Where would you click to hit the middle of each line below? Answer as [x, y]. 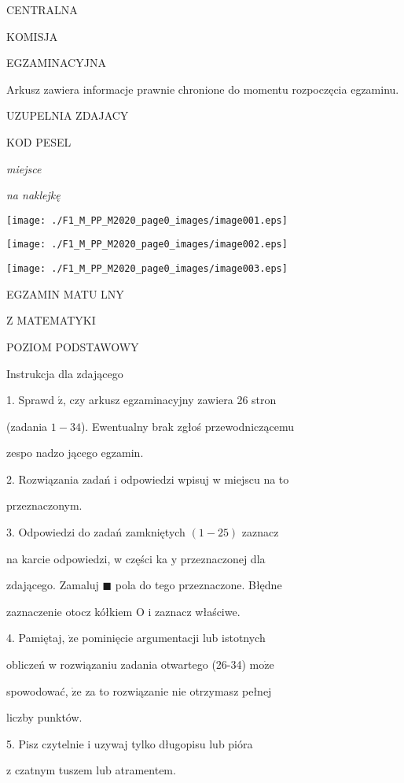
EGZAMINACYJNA [56, 63]
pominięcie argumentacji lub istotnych [174, 638]
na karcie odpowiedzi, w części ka [87, 558]
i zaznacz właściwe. [194, 611]
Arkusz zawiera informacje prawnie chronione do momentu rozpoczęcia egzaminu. [203, 89]
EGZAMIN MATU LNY [65, 293]
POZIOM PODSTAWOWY [73, 346]
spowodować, [37, 690]
